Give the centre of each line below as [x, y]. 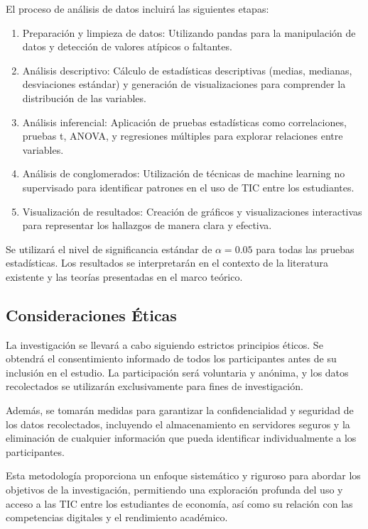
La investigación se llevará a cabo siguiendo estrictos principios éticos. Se [164, 344]
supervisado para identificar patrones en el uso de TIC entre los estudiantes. [188, 187]
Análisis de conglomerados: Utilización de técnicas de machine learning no [184, 173]
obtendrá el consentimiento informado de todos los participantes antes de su [171, 358]
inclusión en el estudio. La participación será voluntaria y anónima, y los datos [177, 372]
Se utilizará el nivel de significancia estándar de [109, 249]
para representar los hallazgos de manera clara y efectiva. [147, 225]
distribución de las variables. [84, 98]
